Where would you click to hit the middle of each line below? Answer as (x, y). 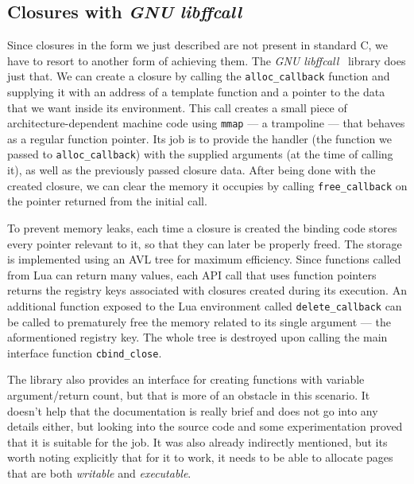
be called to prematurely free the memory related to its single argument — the (199, 321)
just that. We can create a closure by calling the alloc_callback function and (199, 76)
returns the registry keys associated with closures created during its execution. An (207, 290)
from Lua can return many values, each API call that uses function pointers (192, 274)
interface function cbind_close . (85, 352)
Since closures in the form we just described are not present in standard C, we (197, 45)
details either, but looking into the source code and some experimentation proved (205, 426)
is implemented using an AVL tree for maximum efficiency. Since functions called (204, 259)
